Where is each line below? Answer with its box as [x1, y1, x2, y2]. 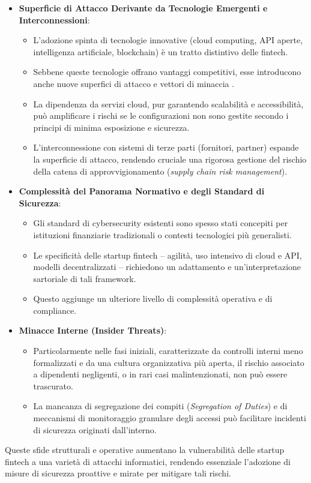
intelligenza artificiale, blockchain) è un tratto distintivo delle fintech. [33, 45, 288, 58]
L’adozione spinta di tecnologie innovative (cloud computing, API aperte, [33, 34, 303, 46]
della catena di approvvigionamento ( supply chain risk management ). [33, 164, 288, 177]
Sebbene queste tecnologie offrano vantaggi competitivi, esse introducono [33, 65, 301, 78]
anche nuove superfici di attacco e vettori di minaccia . [33, 77, 235, 89]
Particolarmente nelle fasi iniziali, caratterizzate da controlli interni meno [33, 344, 303, 357]
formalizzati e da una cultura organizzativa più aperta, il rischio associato [33, 356, 304, 368]
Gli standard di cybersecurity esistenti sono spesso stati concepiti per [33, 217, 288, 229]
